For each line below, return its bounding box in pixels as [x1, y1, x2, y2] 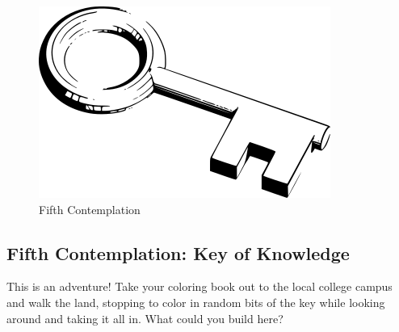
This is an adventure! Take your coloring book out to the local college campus [6, 278, 393, 295]
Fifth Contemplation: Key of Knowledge [6, 240, 350, 265]
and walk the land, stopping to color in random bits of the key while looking [6, 293, 385, 310]
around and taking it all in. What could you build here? [6, 309, 283, 326]
